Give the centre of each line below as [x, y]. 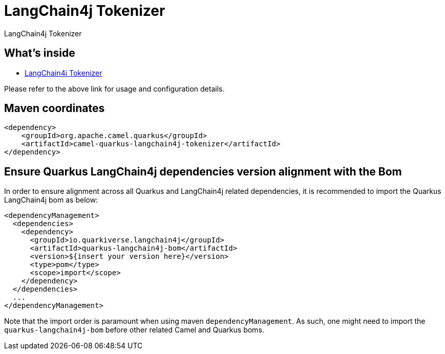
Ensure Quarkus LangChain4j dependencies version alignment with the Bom [203, 171]
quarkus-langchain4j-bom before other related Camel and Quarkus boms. [134, 330]
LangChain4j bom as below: [51, 200]
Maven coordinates [55, 108]
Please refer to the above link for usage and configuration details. [114, 88]
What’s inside [40, 53]
